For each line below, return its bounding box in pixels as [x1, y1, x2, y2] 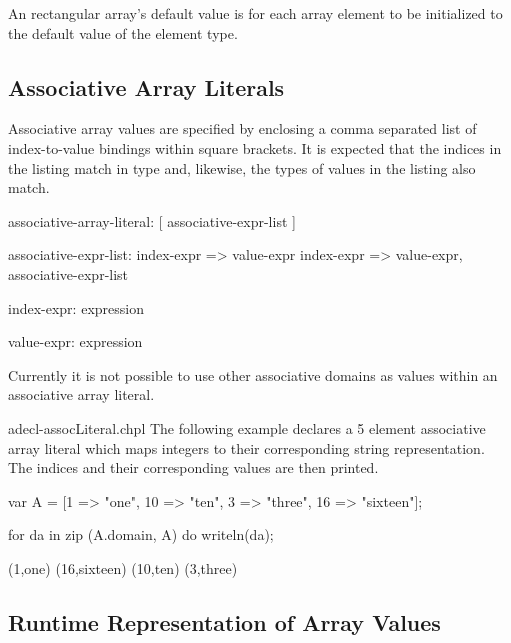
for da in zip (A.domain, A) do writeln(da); [8, 524, 274, 545]
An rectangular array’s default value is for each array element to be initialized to [8, 3, 503, 23]
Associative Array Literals [8, 71, 285, 102]
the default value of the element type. [8, 22, 238, 43]
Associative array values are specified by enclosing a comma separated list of [8, 118, 477, 139]
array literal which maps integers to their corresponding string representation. [8, 437, 485, 458]
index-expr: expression [8, 297, 144, 318]
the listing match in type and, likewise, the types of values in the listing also [8, 157, 476, 178]
